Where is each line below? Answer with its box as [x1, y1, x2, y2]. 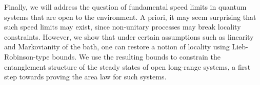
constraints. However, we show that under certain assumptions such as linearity [4, 31, 254, 42]
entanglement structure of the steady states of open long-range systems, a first [4, 61, 251, 72]
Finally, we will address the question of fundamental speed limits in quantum [4, 2, 247, 12]
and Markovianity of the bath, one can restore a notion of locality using [4, 41, 230, 52]
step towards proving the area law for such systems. [4, 71, 167, 82]
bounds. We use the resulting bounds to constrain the [52, 51, 221, 62]
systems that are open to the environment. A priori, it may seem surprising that [4, 11, 256, 22]
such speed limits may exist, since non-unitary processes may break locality [4, 21, 241, 32]
